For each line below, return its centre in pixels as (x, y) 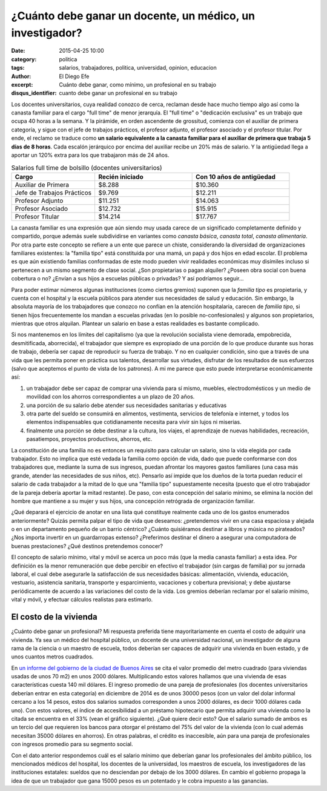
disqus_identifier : (34, 93)
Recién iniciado (121, 177)
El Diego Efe (74, 76)
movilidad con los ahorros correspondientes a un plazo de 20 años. (111, 397)
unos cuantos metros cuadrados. (52, 657)
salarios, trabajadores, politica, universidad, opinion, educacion (138, 68)
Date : (18, 51)
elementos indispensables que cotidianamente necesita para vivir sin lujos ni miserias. (134, 422)
